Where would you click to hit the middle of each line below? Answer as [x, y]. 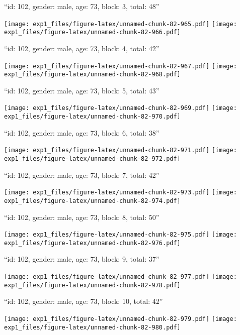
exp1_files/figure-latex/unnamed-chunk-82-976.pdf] [92, 243]
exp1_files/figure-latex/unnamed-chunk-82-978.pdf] [92, 285]
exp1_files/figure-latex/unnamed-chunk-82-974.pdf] [92, 201]
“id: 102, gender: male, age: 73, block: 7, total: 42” [82, 175]
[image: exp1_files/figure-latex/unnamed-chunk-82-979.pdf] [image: [121, 319]
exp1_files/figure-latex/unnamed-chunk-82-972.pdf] [92, 158]
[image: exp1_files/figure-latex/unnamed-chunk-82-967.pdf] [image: [121, 66]
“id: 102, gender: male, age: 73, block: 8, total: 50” [82, 217]
